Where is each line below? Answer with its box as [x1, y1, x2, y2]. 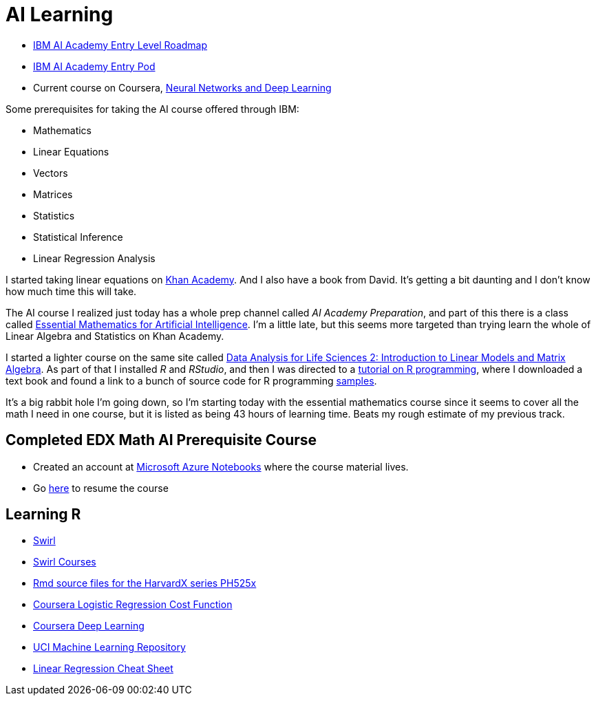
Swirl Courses [33, 556, 96, 568]
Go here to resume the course [33, 482, 169, 494]
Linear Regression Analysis [33, 252, 156, 264]
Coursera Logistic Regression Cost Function [33, 598, 233, 611]
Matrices [33, 188, 73, 200]
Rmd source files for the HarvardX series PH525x [33, 577, 257, 590]
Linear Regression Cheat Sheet [33, 662, 173, 675]
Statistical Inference [33, 230, 123, 243]
